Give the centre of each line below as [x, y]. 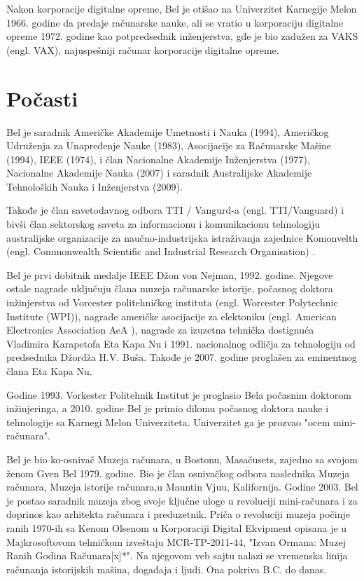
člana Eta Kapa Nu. [49, 371]
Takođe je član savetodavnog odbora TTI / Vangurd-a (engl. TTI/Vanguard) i [175, 210]
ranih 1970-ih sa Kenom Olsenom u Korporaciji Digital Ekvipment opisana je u [177, 527]
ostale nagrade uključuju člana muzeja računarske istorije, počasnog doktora [170, 288]
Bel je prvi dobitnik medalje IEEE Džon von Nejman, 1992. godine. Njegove [170, 274]
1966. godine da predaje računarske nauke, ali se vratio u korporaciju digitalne [175, 22]
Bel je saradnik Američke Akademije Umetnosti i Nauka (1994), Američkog [168, 131]
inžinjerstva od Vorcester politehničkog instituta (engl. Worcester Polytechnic [172, 302]
